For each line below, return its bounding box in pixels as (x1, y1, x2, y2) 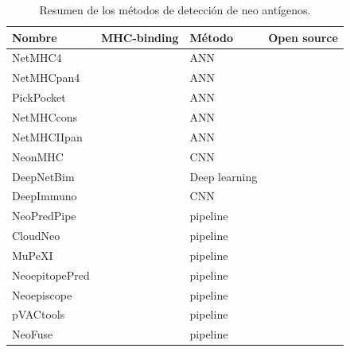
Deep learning (189, 168, 258, 184)
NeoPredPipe (12, 207, 76, 224)
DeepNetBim (12, 168, 75, 184)
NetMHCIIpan (12, 128, 83, 145)
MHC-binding (100, 29, 179, 45)
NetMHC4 (12, 49, 62, 66)
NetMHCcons (12, 108, 78, 125)
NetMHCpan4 (12, 69, 80, 86)
